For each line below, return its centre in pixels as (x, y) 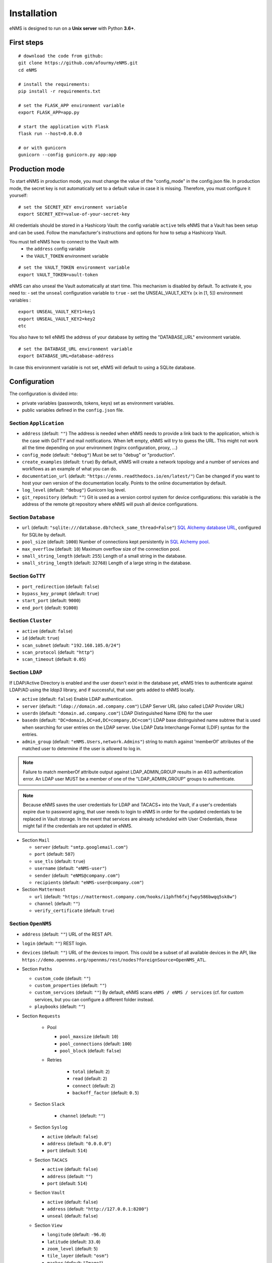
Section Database (32, 517)
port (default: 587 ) (55, 854)
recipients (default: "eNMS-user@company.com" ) (89, 882)
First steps (26, 43)
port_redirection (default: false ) (60, 587)
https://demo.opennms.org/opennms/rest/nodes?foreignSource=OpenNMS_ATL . (114, 959)
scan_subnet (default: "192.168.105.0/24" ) (71, 645)
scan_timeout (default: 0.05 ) (54, 659)
